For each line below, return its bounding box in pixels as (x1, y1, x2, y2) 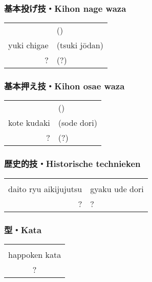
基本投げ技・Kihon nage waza (4, 2, 126, 14)
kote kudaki (8, 117, 50, 129)
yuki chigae (8, 39, 49, 51)
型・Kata (4, 223, 42, 236)
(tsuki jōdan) (56, 39, 103, 51)
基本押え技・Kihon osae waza (4, 80, 125, 92)
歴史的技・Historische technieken (4, 157, 141, 170)
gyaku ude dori (90, 182, 144, 195)
